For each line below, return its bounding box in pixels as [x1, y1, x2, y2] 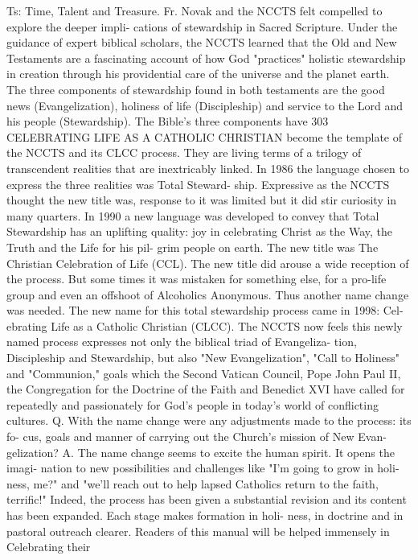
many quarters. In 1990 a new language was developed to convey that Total [6, 207, 379, 224]
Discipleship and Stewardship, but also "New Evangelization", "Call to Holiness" [6, 349, 400, 366]
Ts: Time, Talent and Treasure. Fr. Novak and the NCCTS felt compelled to [6, 2, 383, 19]
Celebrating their [6, 538, 91, 555]
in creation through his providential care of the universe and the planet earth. [6, 65, 390, 82]
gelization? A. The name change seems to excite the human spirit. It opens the [6, 443, 395, 460]
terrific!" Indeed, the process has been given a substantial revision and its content [6, 491, 407, 508]
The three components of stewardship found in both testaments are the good [6, 80, 385, 97]
